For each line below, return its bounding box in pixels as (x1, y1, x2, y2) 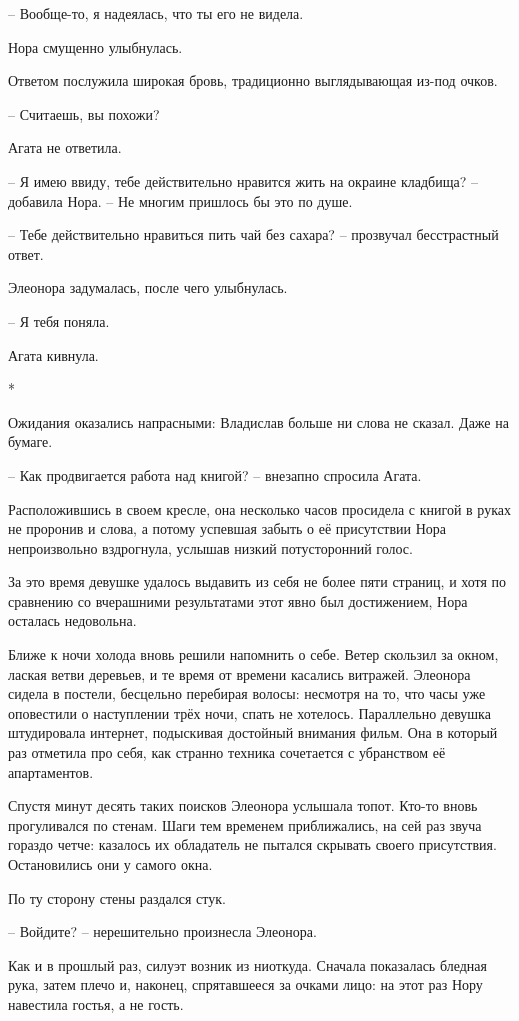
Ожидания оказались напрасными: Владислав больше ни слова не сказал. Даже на (8, 411, 509, 432)
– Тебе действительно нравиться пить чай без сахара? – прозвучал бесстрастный (8, 224, 499, 245)
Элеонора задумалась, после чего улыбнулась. (8, 277, 288, 298)
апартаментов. (8, 761, 94, 782)
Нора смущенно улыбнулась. (8, 36, 183, 57)
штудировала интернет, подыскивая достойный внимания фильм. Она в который (8, 722, 498, 743)
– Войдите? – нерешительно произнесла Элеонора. (8, 921, 317, 942)
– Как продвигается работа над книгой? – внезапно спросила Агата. (8, 464, 422, 485)
